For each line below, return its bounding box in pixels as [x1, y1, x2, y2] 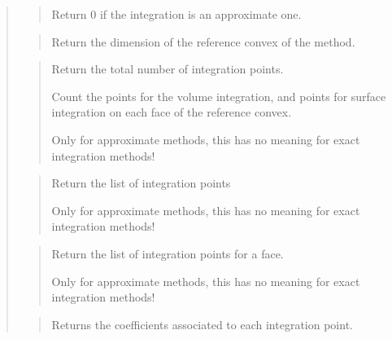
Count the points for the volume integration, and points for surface [51, 87, 386, 104]
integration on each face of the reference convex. [51, 103, 292, 121]
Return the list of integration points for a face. [51, 244, 284, 262]
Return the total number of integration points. [51, 60, 284, 77]
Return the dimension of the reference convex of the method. [51, 33, 355, 50]
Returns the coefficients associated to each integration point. [51, 315, 353, 332]
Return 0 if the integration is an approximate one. [51, 6, 302, 22]
